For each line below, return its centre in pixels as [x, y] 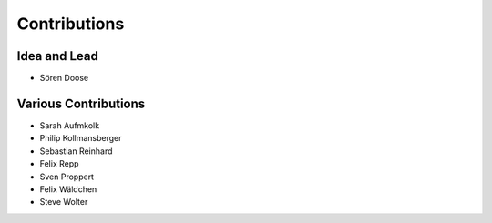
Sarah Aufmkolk [70, 125]
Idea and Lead [58, 56]
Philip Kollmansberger [81, 138]
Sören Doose [64, 78]
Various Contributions [81, 103]
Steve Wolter [64, 202]
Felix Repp [59, 164]
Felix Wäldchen [68, 189]
